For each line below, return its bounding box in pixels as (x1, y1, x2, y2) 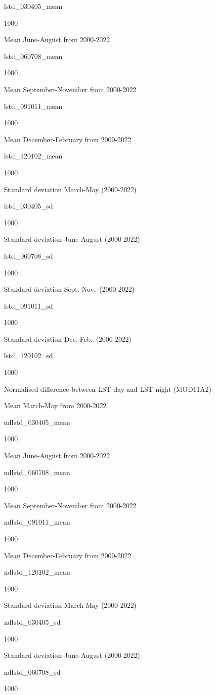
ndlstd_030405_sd (4, 616, 61, 627)
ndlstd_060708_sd (4, 666, 61, 677)
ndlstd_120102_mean (4, 567, 70, 577)
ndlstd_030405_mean (4, 417, 70, 427)
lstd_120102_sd (4, 350, 53, 361)
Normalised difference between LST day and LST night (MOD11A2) (4, 383, 212, 394)
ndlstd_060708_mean (4, 467, 70, 477)
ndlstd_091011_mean (4, 517, 70, 527)
